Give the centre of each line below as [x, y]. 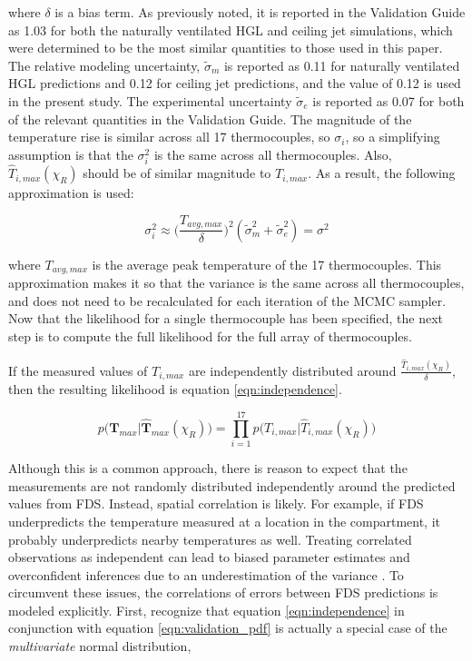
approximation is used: [71, 193]
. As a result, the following [382, 173]
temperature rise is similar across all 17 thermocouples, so [169, 137]
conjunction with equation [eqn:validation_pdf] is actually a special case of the [228, 628]
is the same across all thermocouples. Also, [273, 154]
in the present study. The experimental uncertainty [150, 100]
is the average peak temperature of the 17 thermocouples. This [267, 264]
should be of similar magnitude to [177, 173]
